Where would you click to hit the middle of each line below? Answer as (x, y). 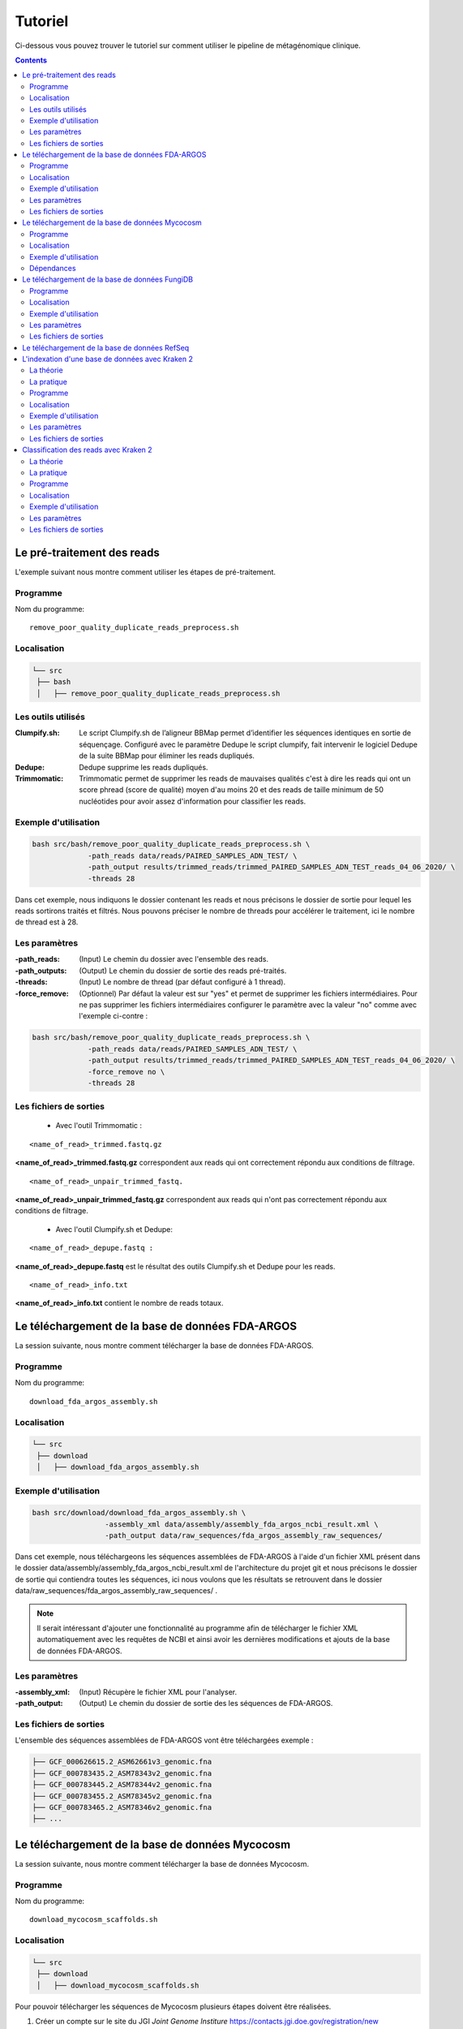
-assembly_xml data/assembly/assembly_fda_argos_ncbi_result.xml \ (241, 1524)
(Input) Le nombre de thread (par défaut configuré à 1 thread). (182, 982)
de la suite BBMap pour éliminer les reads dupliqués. (167, 756)
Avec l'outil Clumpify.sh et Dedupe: (114, 1229)
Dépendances (53, 268)
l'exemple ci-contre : (114, 1016)
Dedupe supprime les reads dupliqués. (144, 767)
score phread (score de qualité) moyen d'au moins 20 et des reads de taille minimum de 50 (231, 790)
